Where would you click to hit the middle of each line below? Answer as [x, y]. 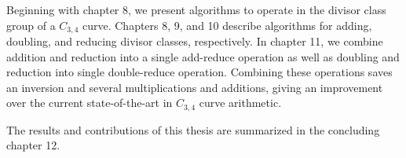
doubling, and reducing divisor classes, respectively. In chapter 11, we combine [195, 41]
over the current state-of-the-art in [90, 103]
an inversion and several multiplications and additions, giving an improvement [195, 87]
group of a [31, 25]
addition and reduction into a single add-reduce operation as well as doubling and [203, 56]
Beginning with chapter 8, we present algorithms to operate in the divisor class [196, 9]
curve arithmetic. [240, 103]
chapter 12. [33, 145]
